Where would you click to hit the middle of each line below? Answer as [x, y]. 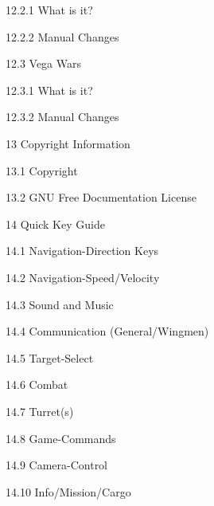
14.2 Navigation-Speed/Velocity [83, 277]
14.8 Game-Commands [61, 438]
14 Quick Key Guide [55, 224]
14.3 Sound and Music [60, 304]
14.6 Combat [37, 384]
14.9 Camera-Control [57, 465]
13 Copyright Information [68, 143]
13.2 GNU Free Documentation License [101, 197]
